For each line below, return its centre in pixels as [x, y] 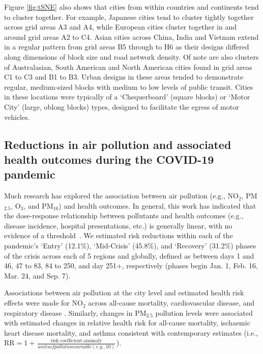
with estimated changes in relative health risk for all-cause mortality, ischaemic [127, 323]
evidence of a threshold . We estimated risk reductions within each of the [119, 235]
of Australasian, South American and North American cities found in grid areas [128, 67]
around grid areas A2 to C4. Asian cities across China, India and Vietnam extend [131, 36]
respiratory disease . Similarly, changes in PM [75, 312]
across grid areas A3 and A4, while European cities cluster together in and [120, 27]
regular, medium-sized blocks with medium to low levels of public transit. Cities [129, 86]
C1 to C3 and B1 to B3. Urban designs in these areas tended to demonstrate [124, 77]
